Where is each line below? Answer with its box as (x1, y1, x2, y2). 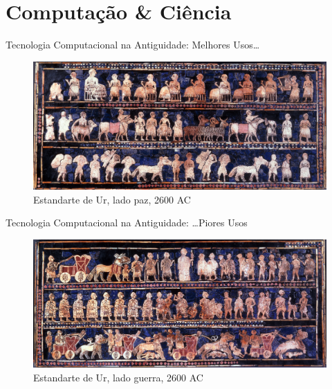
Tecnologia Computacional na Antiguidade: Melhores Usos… (6, 37, 260, 52)
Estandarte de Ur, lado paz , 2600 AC (33, 192, 191, 206)
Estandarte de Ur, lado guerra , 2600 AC (33, 370, 203, 384)
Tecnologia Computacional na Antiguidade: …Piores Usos (6, 215, 248, 230)
